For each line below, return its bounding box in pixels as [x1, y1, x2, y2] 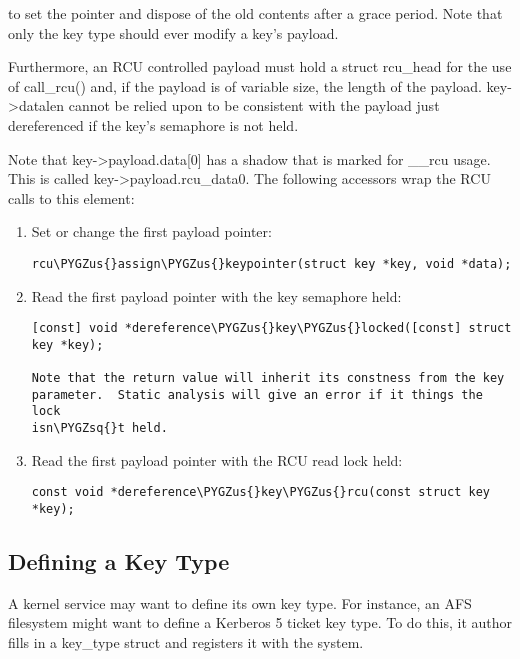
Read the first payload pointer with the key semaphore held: [31, 285, 402, 306]
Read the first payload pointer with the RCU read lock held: [31, 449, 403, 470]
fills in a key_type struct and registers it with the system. [8, 632, 364, 653]
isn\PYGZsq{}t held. [31, 421, 168, 436]
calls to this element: [8, 187, 135, 208]
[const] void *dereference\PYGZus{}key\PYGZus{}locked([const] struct [31, 321, 512, 336]
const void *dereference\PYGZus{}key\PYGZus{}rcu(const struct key [31, 485, 490, 500]
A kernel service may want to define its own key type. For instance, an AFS [8, 592, 472, 613]
